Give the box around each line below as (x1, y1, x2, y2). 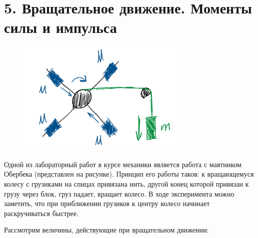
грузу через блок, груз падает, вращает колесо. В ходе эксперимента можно (4, 188, 234, 199)
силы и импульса (4, 17, 117, 37)
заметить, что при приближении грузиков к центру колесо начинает (4, 198, 210, 209)
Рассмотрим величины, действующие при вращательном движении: (4, 225, 209, 235)
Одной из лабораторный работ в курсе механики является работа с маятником (4, 159, 241, 169)
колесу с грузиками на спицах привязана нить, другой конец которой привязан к (4, 178, 249, 189)
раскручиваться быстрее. (4, 208, 79, 218)
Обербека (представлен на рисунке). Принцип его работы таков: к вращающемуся (4, 169, 254, 179)
